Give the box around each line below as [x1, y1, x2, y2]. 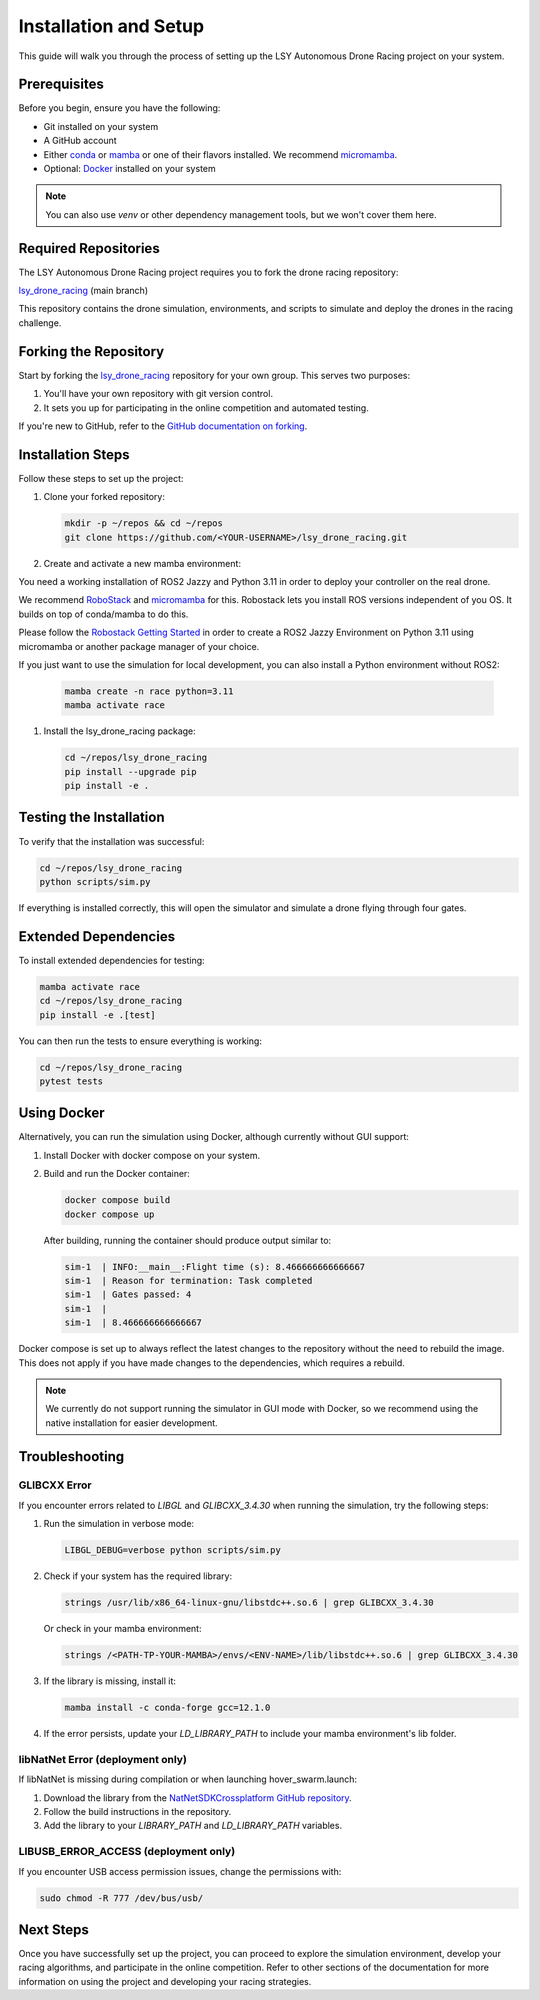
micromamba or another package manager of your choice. [18, 640, 260, 652]
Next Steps [18, 1921, 89, 1938]
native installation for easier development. [45, 1416, 219, 1429]
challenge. [18, 316, 62, 329]
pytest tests [39, 1075, 104, 1087]
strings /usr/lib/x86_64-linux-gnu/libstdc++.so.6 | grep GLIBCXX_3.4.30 [64, 1597, 434, 1609]
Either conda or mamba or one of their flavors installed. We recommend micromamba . [43, 148, 398, 160]
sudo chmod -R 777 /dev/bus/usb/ [39, 1892, 204, 1904]
